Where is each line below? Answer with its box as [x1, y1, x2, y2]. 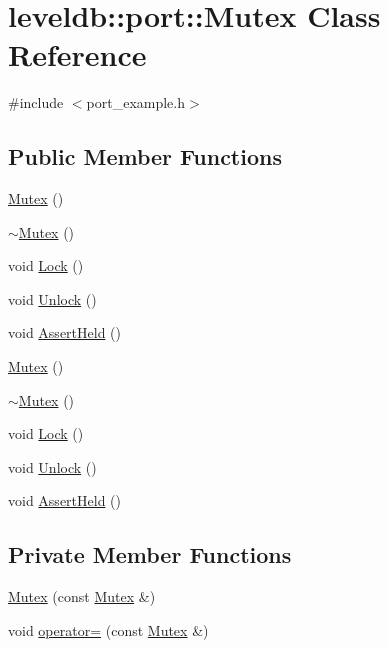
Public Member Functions [8, 141, 282, 172]
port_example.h [86, 92, 186, 113]
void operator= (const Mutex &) [8, 619, 209, 640]
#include [8, 92, 64, 113]
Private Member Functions [8, 539, 292, 570]
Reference [8, 34, 147, 75]
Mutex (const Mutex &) [8, 586, 156, 607]
